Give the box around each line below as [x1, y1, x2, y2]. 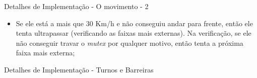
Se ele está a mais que [16, 18, 84, 28]
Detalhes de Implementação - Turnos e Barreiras [4, 64, 154, 74]
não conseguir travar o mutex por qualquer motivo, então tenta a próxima [16, 37, 243, 48]
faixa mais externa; [16, 47, 75, 58]
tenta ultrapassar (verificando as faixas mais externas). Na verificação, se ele [16, 28, 251, 38]
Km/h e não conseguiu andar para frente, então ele [95, 18, 253, 28]
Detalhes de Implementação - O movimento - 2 [4, 1, 149, 11]
